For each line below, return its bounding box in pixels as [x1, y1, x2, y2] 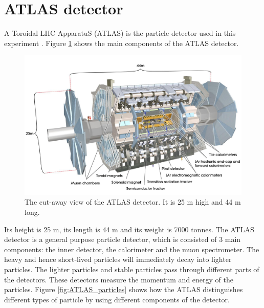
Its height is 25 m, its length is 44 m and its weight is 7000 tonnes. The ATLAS [4, 224, 254, 234]
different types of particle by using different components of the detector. [4, 294, 230, 304]
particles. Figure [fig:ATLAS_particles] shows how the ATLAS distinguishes [4, 284, 243, 295]
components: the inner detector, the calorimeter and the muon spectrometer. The [4, 244, 259, 254]
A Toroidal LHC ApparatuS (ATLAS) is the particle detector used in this [4, 28, 236, 38]
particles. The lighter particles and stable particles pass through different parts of [4, 263, 259, 274]
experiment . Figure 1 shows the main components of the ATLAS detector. [4, 37, 239, 48]
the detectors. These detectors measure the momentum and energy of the [4, 274, 233, 284]
